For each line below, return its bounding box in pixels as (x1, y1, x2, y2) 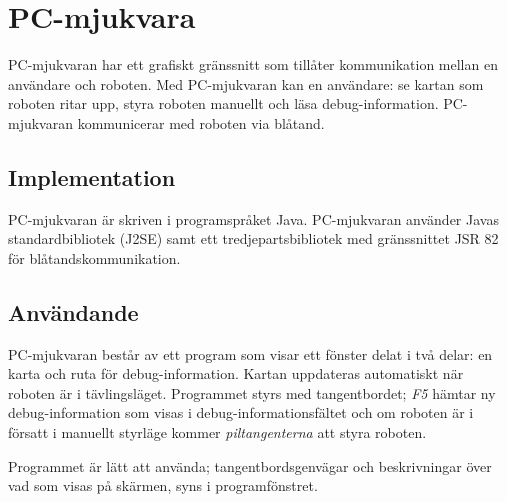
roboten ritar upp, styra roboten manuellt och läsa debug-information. (8, 93, 439, 114)
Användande (8, 296, 139, 327)
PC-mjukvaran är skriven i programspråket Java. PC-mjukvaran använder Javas (8, 208, 499, 229)
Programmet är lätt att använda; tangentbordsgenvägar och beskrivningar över (8, 455, 492, 476)
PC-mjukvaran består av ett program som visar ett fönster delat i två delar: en (8, 343, 493, 364)
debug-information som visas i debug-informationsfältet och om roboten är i (8, 402, 474, 423)
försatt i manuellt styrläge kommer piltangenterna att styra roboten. (8, 422, 427, 443)
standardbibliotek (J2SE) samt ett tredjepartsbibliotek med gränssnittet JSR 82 (8, 228, 499, 249)
